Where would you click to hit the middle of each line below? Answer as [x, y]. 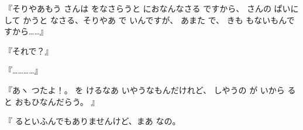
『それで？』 [29, 50]
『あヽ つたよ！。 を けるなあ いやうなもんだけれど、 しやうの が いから [144, 89]
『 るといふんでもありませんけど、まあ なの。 [92, 121]
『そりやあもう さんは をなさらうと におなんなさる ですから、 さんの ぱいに [151, 8]
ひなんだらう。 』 [65, 101]
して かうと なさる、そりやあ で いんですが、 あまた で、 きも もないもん [145, 20]
